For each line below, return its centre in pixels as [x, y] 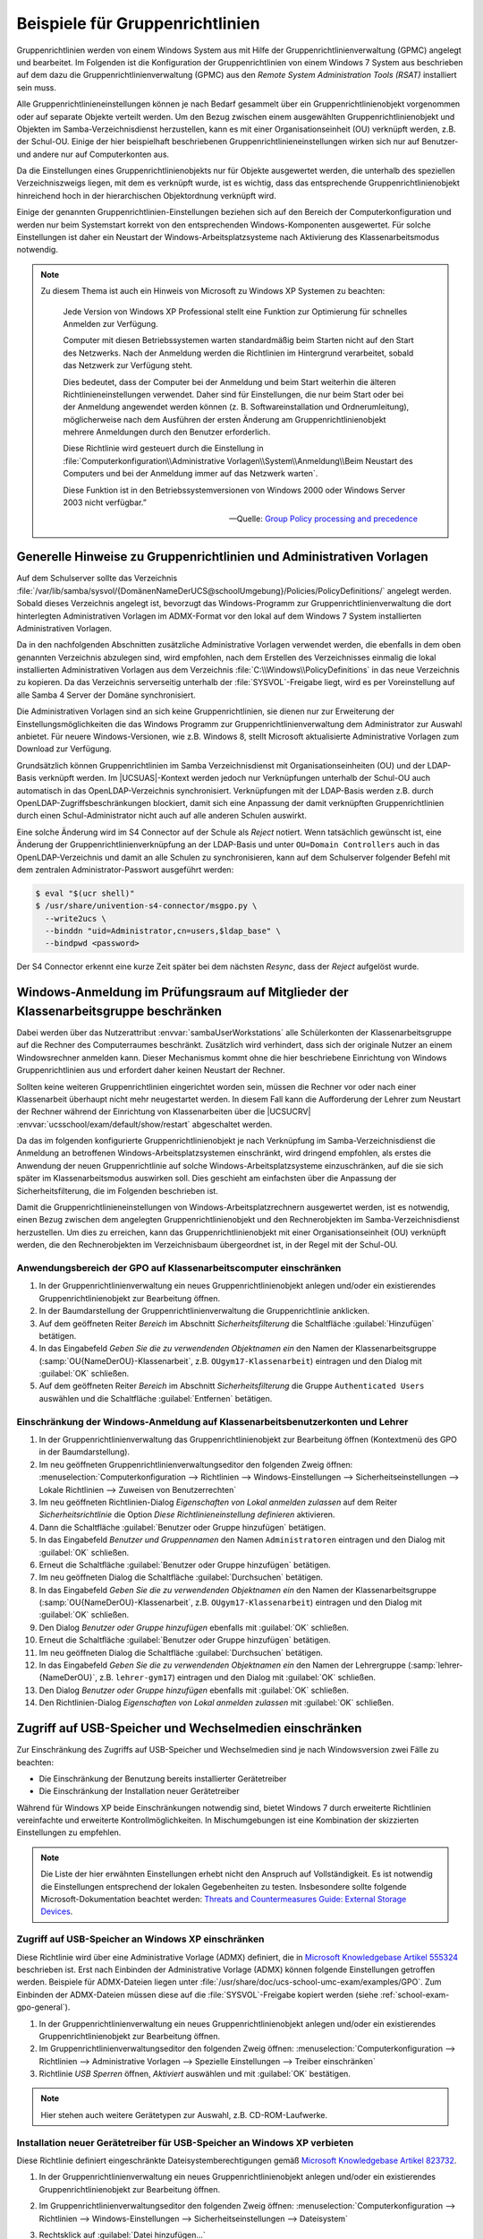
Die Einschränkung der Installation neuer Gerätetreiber [140, 1791]
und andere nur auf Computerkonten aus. [93, 154]
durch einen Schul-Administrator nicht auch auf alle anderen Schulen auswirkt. [162, 816]
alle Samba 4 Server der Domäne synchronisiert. [106, 695]
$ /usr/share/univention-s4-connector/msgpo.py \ [146, 906]
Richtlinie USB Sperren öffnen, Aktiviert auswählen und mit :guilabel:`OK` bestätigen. [195, 2074]
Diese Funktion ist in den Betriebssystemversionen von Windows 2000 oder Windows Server [234, 490]
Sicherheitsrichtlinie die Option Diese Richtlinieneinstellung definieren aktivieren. [187, 1514]
